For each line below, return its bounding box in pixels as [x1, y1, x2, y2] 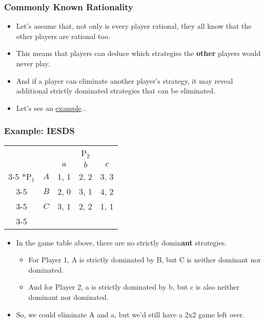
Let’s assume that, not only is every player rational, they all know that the [16, 21, 252, 31]
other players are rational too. [16, 30, 110, 41]
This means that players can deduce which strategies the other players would [16, 48, 261, 59]
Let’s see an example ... [16, 102, 88, 113]
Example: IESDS [4, 124, 75, 137]
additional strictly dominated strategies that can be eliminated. [16, 85, 216, 96]
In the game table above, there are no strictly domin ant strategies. [16, 237, 227, 248]
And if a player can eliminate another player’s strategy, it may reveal [16, 75, 233, 86]
